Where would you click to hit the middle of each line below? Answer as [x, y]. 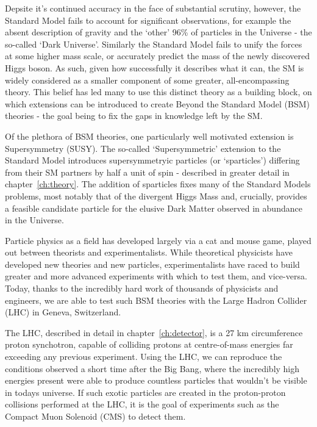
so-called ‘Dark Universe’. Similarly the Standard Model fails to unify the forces [154, 44]
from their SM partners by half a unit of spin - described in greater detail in [147, 172]
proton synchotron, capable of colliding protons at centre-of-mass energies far [149, 344]
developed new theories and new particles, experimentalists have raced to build [152, 264]
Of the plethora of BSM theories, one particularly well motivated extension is [149, 136]
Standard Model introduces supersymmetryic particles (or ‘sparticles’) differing [152, 160]
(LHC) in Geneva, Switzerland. [63, 312]
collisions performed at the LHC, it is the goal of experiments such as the [142, 404]
